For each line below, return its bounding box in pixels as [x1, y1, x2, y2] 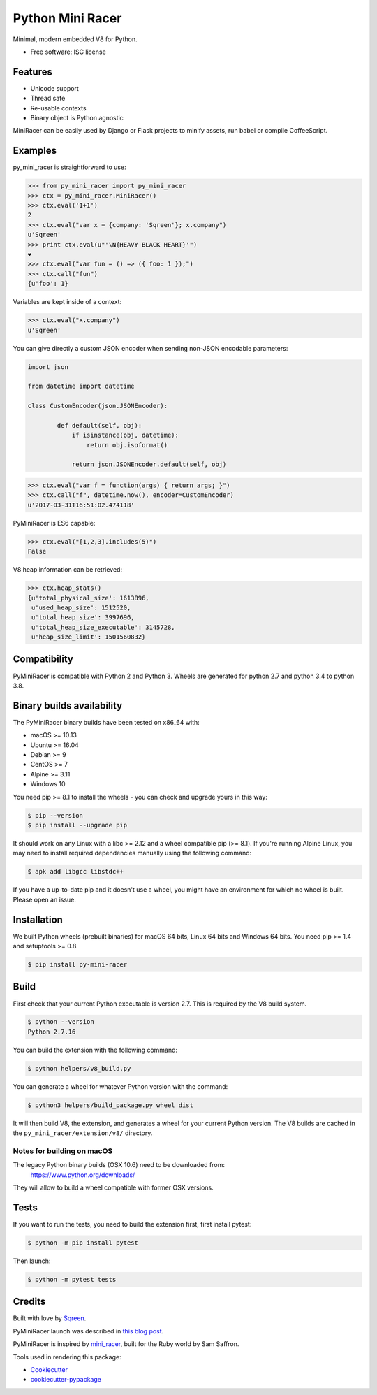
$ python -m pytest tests [27, 1275, 117, 1283]
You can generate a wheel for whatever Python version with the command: [13, 1082, 228, 1090]
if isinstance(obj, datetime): [71, 431, 179, 440]
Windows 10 [30, 780, 66, 788]
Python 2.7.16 [27, 1027, 76, 1036]
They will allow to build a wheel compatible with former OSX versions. [13, 1183, 214, 1192]
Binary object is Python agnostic [30, 114, 124, 122]
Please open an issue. [13, 895, 77, 904]
